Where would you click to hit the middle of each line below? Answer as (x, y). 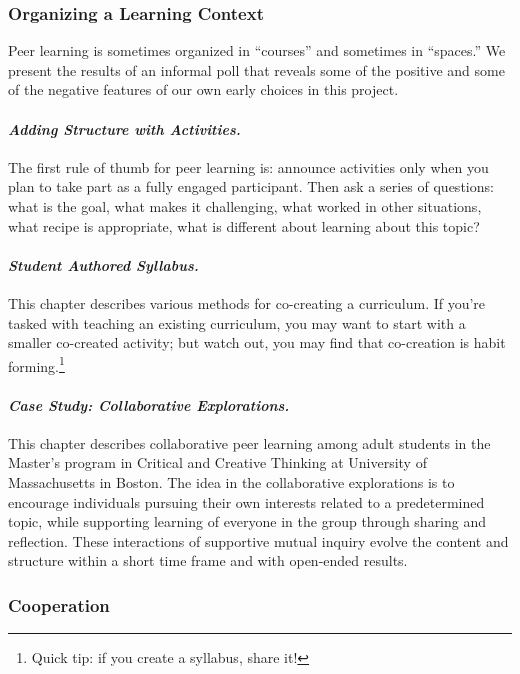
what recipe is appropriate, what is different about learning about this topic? (244, 225)
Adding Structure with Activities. (124, 128)
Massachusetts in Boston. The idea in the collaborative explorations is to (231, 481)
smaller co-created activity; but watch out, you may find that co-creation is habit (257, 342)
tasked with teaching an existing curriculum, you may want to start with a (237, 322)
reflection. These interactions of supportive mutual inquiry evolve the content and (258, 540)
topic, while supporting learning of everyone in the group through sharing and (247, 521)
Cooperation (59, 604)
